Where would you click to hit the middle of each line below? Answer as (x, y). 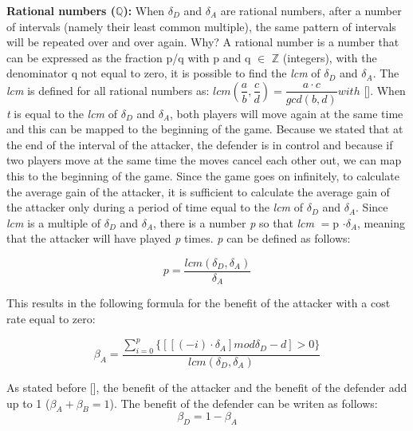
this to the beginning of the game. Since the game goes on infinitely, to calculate (203, 175)
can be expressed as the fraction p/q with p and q (129, 57)
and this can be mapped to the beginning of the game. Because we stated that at (205, 129)
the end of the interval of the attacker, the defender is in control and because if (200, 144)
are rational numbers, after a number (311, 10)
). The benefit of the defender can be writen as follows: (244, 403)
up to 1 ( (28, 403)
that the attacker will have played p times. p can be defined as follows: (179, 238)
